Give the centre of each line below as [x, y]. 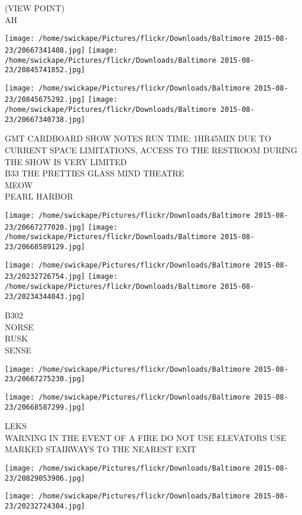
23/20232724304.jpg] [45, 506]
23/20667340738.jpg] [45, 119]
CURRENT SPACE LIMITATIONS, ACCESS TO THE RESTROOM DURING [151, 150]
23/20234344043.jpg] [45, 296]
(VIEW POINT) [35, 8]
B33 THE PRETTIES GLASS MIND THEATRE [95, 173]
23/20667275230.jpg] [45, 379]
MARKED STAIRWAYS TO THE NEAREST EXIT [101, 449]
